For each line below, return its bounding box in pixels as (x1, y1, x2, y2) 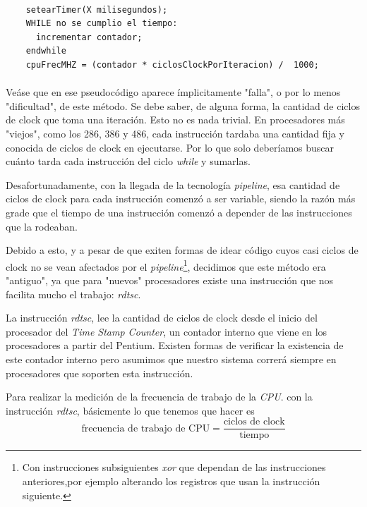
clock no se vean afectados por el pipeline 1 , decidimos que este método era (6, 257, 326, 274)
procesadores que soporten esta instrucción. (6, 365, 193, 380)
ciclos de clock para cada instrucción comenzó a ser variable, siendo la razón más (6, 191, 356, 206)
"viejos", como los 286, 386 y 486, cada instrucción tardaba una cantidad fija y (6, 126, 344, 140)
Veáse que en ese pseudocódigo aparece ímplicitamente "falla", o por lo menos (6, 85, 341, 99)
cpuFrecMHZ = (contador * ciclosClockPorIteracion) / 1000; (25, 59, 319, 70)
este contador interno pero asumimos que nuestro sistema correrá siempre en (6, 351, 337, 366)
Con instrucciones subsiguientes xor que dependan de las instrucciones (22, 460, 326, 475)
